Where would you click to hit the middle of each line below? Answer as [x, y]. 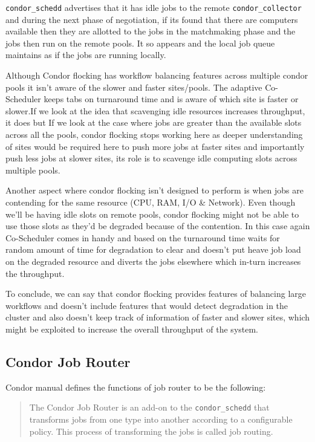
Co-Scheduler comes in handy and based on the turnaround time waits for [143, 237]
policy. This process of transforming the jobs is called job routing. [151, 431]
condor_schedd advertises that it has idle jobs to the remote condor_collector [154, 7]
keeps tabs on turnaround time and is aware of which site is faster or [171, 99]
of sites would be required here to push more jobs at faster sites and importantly [155, 146]
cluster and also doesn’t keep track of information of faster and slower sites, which [158, 317]
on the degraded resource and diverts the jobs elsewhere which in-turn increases [153, 261]
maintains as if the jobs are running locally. [86, 55]
